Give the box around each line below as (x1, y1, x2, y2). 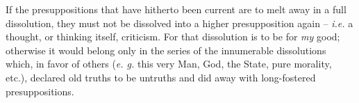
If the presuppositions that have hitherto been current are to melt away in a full (6, 2, 347, 16)
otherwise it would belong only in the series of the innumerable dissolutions (6, 42, 326, 57)
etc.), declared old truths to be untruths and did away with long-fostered (6, 70, 316, 84)
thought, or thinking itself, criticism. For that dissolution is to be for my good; (6, 29, 340, 44)
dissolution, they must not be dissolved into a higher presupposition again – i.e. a (6, 15, 353, 30)
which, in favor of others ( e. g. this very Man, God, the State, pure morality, (6, 56, 332, 71)
